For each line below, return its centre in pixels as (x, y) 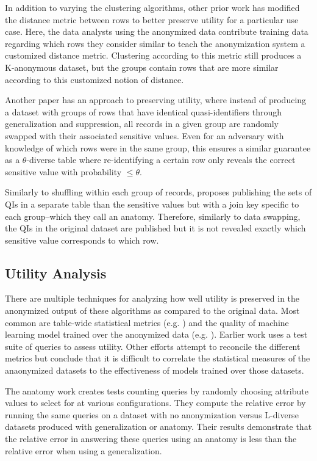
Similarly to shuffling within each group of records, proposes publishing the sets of (158, 192)
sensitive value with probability (63, 171)
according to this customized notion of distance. (94, 79)
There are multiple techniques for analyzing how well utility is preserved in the (152, 298)
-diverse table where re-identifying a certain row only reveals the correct (161, 160)
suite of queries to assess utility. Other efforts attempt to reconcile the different (153, 346)
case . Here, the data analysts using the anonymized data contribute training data (157, 31)
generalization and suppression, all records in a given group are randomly (142, 124)
